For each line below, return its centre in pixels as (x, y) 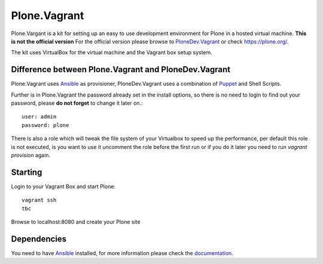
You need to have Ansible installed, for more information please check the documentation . (122, 253)
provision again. (31, 155)
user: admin (39, 117)
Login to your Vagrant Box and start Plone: (63, 186)
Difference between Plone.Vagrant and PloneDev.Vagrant (121, 69)
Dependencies (39, 239)
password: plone (45, 125)
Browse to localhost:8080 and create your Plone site (76, 222)
